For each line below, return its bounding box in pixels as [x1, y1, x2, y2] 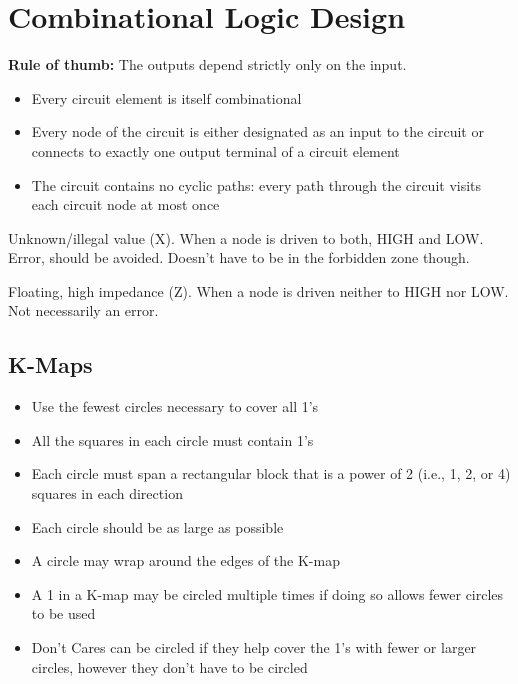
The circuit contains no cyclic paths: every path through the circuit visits [31, 174, 482, 195]
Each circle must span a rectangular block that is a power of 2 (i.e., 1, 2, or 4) [31, 463, 511, 484]
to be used [31, 603, 96, 624]
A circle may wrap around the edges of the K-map [31, 550, 340, 571]
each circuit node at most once [31, 194, 220, 215]
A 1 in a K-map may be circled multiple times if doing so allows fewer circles [31, 583, 504, 604]
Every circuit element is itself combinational [31, 87, 302, 108]
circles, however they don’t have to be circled [31, 656, 308, 677]
